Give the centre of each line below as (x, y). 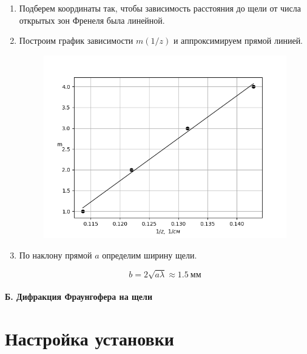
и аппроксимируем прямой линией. (238, 40)
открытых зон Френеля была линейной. (92, 20)
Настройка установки (89, 338)
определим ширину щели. (150, 255)
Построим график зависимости (76, 40)
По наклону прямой (56, 255)
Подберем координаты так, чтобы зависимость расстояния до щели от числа (160, 8)
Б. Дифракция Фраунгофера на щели (79, 297)
